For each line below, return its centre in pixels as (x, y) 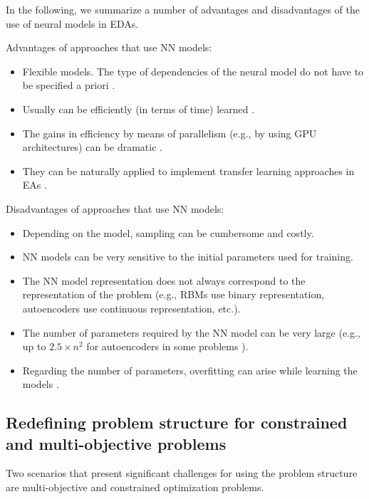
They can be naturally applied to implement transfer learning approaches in (188, 170)
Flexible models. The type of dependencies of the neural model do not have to (193, 71)
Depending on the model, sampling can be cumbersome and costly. (168, 232)
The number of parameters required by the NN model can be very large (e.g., (191, 332)
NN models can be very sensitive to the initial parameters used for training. (188, 257)
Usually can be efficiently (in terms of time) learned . (139, 109)
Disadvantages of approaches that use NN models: (115, 208)
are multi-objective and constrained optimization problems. (135, 487)
